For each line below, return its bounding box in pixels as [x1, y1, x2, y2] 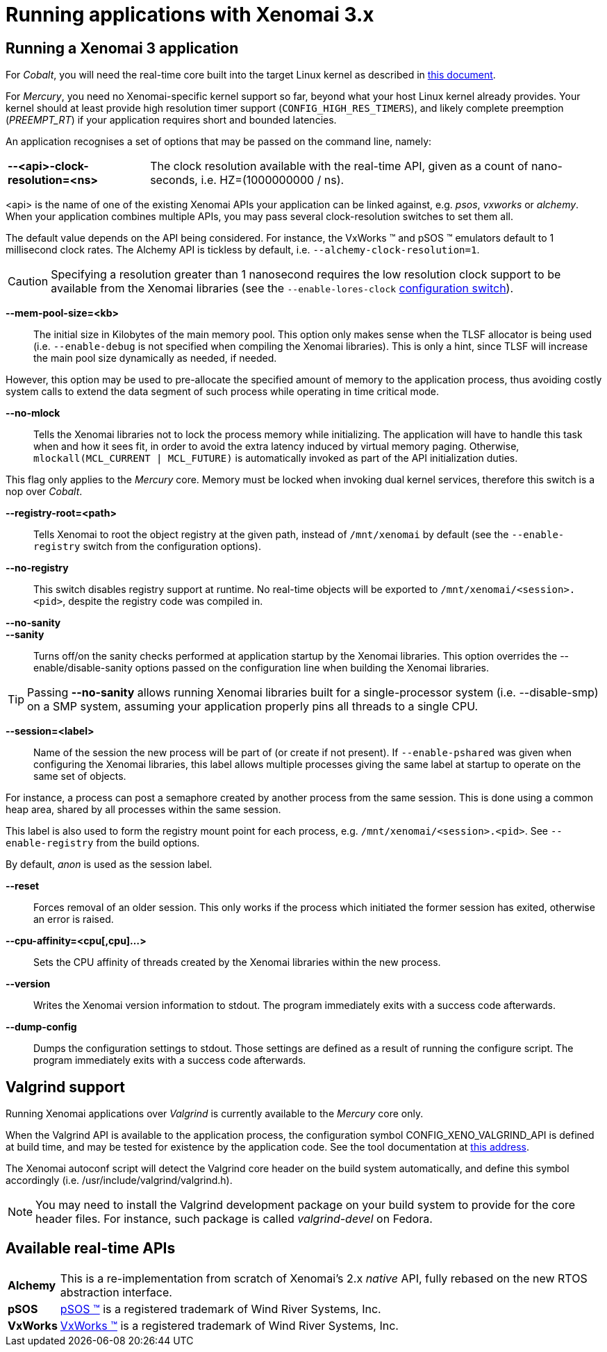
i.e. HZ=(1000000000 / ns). [201, 173, 344, 187]
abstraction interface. [60, 1285, 172, 1299]
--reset [6, 880, 40, 892]
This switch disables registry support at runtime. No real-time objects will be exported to [33, 583, 438, 596]
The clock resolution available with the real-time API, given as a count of [150, 159, 529, 174]
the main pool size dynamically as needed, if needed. [33, 352, 277, 365]
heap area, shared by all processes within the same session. [6, 803, 281, 816]
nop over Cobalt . [6, 485, 83, 498]
